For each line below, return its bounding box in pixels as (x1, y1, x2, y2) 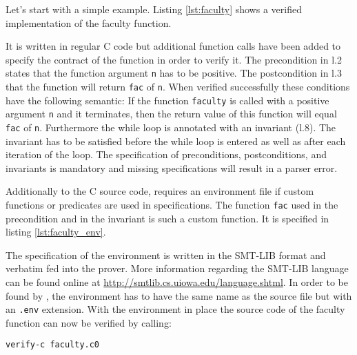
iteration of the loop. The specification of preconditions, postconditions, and (6, 147, 327, 162)
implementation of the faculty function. (6, 15, 172, 30)
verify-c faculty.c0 (6, 339, 100, 349)
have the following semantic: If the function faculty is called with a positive (6, 93, 329, 107)
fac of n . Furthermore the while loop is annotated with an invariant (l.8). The (6, 120, 336, 134)
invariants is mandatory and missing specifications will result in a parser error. (6, 160, 338, 175)
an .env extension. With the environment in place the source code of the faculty (6, 302, 345, 316)
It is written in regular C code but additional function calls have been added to (6, 39, 341, 53)
